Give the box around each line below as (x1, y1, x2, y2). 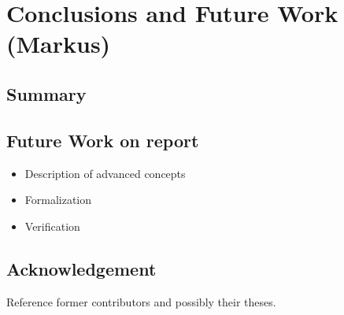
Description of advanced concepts (24, 165, 186, 181)
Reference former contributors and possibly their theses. (6, 293, 276, 309)
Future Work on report (6, 128, 199, 152)
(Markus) (6, 28, 111, 60)
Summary (6, 81, 87, 106)
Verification (24, 217, 80, 234)
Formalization (24, 191, 92, 208)
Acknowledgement (6, 256, 157, 280)
